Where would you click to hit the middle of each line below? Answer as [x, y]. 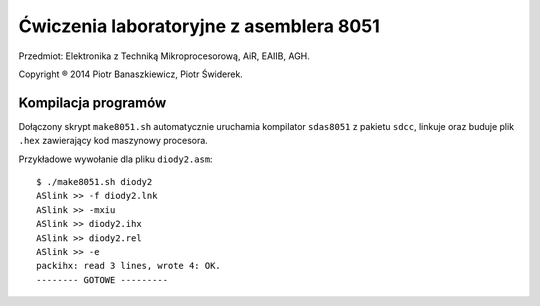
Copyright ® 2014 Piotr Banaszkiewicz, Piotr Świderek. [131, 74]
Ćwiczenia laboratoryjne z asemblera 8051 [199, 26]
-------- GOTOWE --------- [102, 279]
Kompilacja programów [92, 102]
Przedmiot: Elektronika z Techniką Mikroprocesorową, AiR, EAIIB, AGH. [164, 56]
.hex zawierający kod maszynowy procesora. [113, 141]
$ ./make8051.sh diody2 [94, 182]
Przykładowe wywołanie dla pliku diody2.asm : [116, 159]
